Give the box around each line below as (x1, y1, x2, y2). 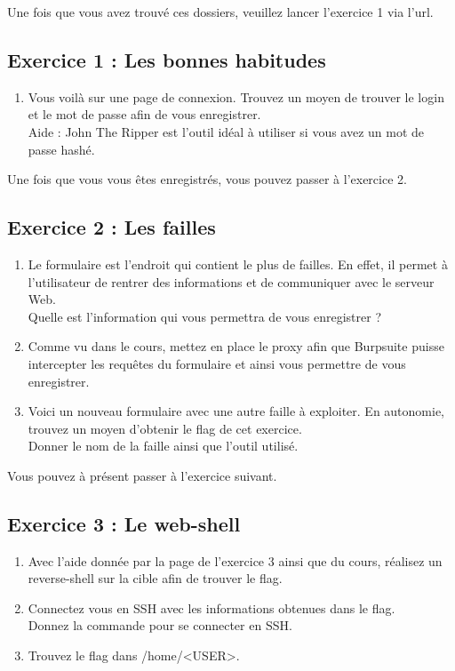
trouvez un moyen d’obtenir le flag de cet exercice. (28, 419, 302, 437)
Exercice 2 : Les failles (7, 213, 216, 241)
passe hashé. (28, 140, 95, 158)
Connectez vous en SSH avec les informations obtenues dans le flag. (28, 598, 395, 617)
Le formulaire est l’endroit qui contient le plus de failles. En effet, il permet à (28, 254, 448, 273)
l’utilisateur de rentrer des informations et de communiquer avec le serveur (28, 272, 435, 291)
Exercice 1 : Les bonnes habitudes (7, 45, 326, 73)
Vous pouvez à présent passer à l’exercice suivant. (7, 466, 277, 484)
